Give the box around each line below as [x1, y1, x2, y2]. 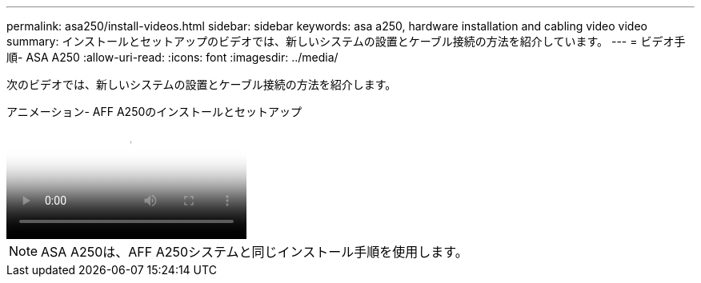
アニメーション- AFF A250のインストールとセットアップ [6, 105, 302, 118]
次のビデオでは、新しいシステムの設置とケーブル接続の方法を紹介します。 [6, 78, 397, 91]
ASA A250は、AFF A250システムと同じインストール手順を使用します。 [41, 244, 468, 260]
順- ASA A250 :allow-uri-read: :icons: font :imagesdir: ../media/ [6, 50, 338, 64]
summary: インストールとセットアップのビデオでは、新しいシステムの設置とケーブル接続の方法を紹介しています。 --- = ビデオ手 [6, 34, 686, 48]
